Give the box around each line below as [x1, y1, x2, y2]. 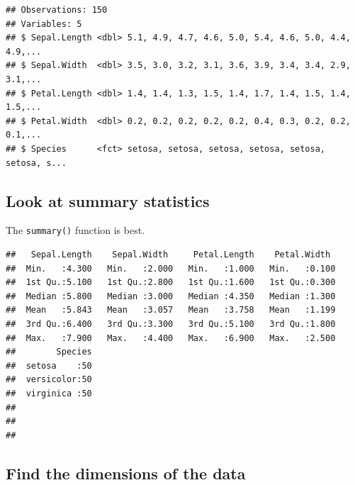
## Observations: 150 [6, 5, 108, 15]
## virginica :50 [6, 388, 92, 398]
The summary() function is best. [6, 223, 145, 238]
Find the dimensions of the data [6, 462, 246, 484]
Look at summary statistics [6, 189, 210, 211]
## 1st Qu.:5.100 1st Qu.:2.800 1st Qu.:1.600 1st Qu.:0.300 [6, 277, 336, 288]
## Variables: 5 [6, 18, 82, 29]
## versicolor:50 [6, 374, 92, 385]
